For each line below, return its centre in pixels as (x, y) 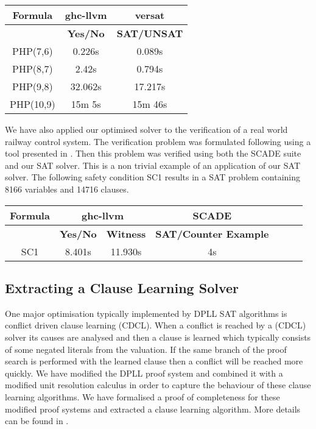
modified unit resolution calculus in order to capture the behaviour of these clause (158, 385)
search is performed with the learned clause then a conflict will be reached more (154, 361)
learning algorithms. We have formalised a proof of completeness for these (142, 396)
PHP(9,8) (33, 86)
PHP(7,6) (33, 51)
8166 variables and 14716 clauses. (67, 189)
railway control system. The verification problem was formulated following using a (158, 141)
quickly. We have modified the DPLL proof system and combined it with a (144, 373)
